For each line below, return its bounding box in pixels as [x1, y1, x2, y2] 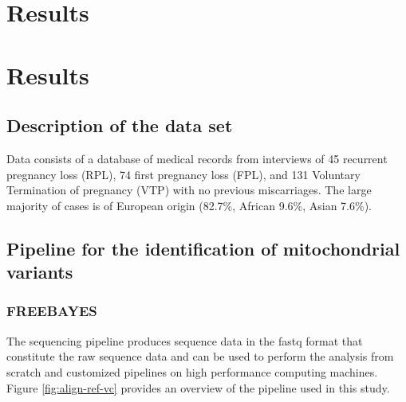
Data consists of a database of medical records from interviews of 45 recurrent [6, 150, 388, 166]
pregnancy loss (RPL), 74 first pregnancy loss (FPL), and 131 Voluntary [6, 166, 361, 182]
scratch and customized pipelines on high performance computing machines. [6, 363, 378, 380]
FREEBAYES [6, 301, 97, 321]
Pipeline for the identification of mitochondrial [6, 236, 400, 260]
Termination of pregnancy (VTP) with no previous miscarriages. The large [6, 181, 372, 198]
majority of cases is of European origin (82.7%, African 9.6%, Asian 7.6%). [6, 197, 372, 213]
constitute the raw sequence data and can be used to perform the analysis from [6, 348, 394, 365]
